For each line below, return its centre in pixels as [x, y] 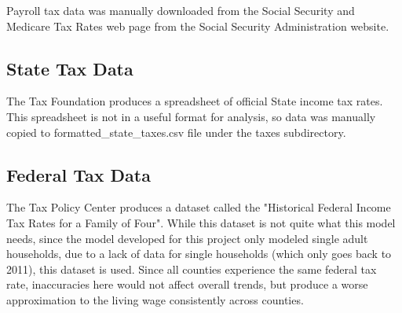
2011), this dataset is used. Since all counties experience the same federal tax [192, 269]
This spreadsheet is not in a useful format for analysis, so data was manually [191, 116]
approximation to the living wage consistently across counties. [155, 299]
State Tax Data [70, 68]
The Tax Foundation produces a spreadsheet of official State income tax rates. [195, 101]
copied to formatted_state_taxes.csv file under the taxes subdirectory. [176, 132]
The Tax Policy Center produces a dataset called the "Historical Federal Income [199, 207]
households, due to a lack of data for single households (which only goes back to [199, 254]
